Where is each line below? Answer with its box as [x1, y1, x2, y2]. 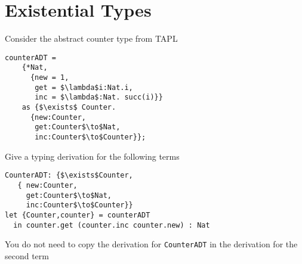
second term [5, 249, 49, 262]
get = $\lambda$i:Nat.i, [35, 83, 133, 92]
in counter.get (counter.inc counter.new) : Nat [13, 220, 210, 229]
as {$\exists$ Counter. [21, 103, 116, 111]
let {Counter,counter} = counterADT [5, 210, 150, 219]
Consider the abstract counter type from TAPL [5, 32, 178, 45]
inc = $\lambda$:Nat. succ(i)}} [35, 93, 163, 102]
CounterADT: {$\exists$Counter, [5, 171, 133, 180]
